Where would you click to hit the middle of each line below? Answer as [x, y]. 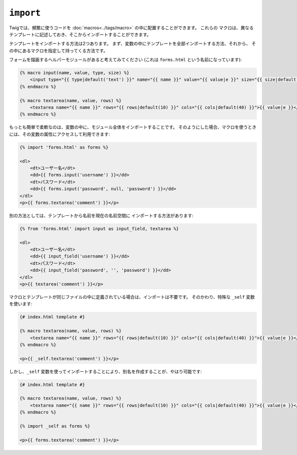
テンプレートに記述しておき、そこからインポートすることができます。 [80, 34]
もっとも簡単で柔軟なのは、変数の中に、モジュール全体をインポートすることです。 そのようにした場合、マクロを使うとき [133, 127]
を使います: [21, 304]
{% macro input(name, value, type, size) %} [74, 73]
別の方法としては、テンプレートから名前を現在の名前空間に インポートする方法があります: [101, 215]
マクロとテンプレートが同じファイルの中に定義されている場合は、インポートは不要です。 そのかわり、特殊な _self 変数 [132, 297]
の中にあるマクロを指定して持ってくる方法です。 [59, 51]
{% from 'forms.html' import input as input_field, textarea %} [99, 228]
